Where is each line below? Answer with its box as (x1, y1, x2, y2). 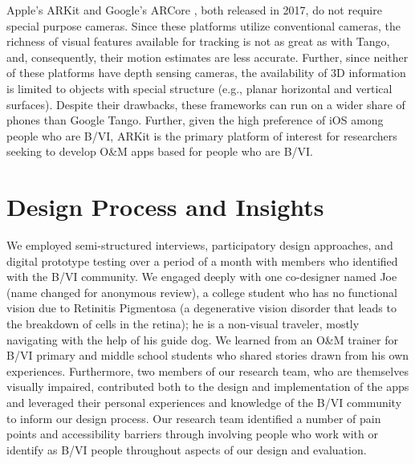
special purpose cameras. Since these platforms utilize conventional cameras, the (6, 17, 401, 34)
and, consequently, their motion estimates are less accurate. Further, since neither (6, 48, 409, 65)
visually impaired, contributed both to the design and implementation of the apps (6, 378, 409, 395)
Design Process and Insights (6, 190, 324, 223)
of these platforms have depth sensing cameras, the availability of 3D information (6, 64, 406, 81)
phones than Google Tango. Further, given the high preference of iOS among (6, 112, 384, 128)
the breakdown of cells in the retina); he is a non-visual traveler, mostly (6, 315, 360, 332)
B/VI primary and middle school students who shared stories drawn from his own (6, 347, 409, 364)
